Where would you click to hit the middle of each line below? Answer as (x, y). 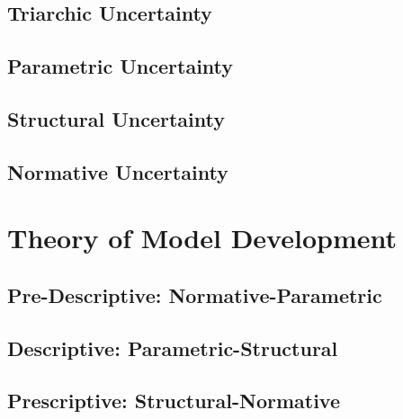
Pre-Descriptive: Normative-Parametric (195, 294)
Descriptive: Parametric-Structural (173, 348)
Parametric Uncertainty (121, 66)
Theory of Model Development (202, 238)
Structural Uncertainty (116, 118)
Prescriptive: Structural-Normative (174, 401)
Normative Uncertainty (118, 171)
